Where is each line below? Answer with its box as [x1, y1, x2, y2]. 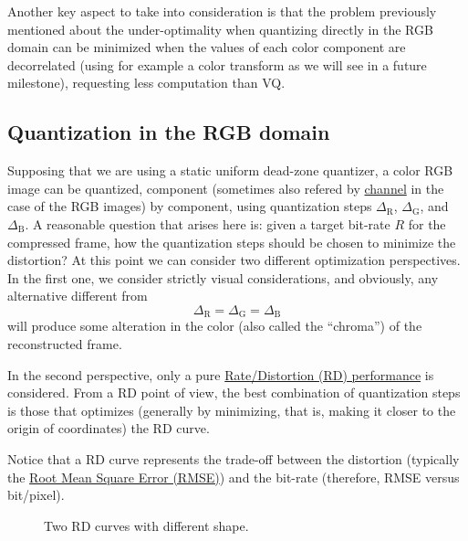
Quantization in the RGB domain [7, 118, 330, 146]
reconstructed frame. [7, 334, 122, 353]
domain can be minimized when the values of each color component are [7, 37, 406, 57]
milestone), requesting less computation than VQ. [7, 73, 286, 92]
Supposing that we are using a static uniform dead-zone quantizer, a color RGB [7, 161, 453, 180]
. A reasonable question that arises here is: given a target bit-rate [25, 214, 390, 233]
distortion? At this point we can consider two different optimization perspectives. [7, 250, 461, 270]
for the [408, 214, 446, 233]
